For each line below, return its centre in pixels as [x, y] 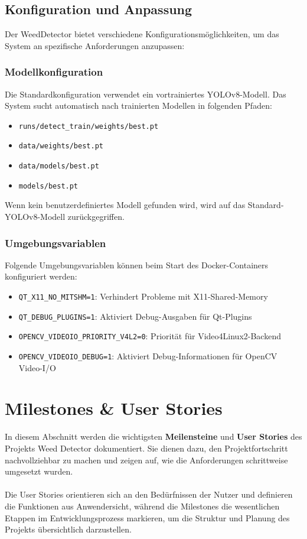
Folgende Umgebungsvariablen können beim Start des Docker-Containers [137, 264]
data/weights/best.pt [61, 146]
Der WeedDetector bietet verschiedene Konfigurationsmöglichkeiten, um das [142, 34]
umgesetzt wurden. [39, 471]
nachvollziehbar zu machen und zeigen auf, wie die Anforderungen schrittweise [146, 460]
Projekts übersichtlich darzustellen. [68, 529]
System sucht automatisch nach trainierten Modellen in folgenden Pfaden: [138, 105]
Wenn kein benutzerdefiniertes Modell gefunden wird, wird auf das [125, 205]
